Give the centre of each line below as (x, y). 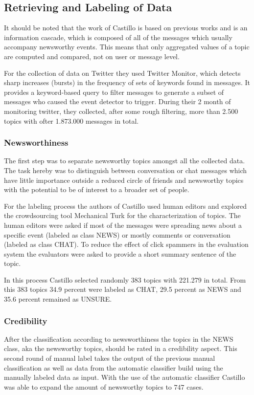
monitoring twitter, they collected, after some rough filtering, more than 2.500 (121, 111)
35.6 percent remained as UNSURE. (58, 299)
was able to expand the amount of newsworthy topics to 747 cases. (104, 386)
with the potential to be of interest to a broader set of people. (97, 189)
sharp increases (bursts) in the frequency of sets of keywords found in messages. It (127, 82)
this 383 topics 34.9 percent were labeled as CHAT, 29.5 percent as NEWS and (123, 289)
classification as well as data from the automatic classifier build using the (114, 367)
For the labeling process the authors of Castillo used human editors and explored (125, 206)
